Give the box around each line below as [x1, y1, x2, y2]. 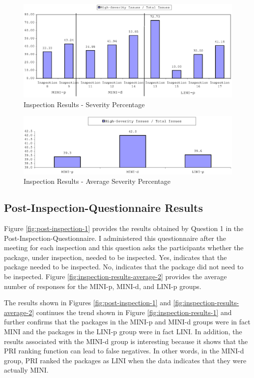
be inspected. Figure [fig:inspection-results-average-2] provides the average [4, 271, 227, 282]
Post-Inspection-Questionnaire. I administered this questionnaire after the [4, 233, 226, 243]
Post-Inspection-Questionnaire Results [4, 200, 203, 215]
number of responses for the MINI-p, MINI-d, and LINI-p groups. [4, 281, 201, 291]
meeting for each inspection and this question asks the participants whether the [4, 242, 244, 253]
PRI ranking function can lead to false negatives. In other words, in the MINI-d [4, 346, 244, 356]
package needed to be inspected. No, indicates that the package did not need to [4, 262, 244, 272]
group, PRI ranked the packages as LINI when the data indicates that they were [4, 355, 247, 365]
